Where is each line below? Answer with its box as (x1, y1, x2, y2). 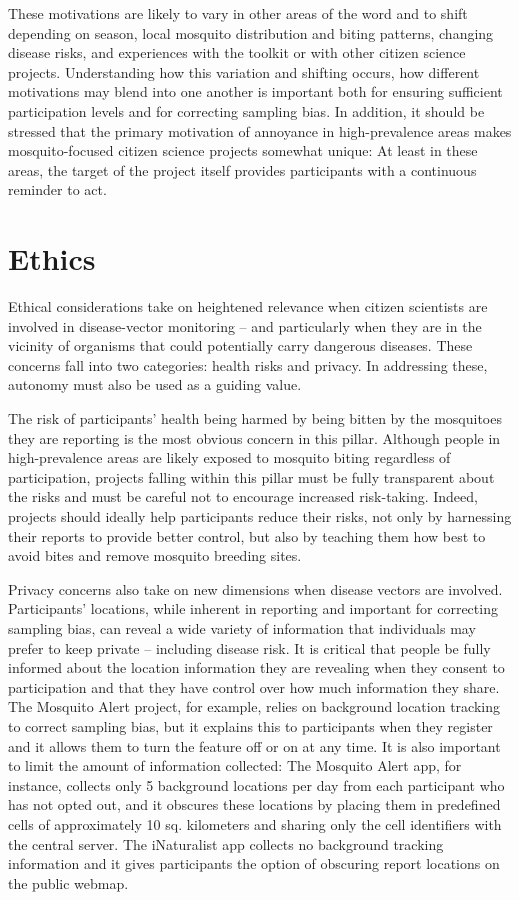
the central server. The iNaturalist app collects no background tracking (8, 833, 444, 854)
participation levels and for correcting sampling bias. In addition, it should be (8, 100, 485, 121)
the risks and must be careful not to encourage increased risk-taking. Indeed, (8, 486, 478, 507)
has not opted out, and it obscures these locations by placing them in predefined (8, 794, 501, 815)
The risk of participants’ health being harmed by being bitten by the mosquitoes (8, 408, 502, 429)
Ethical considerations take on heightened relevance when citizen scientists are (8, 296, 488, 317)
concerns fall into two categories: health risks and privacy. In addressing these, (8, 354, 488, 375)
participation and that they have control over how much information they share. (8, 676, 500, 697)
